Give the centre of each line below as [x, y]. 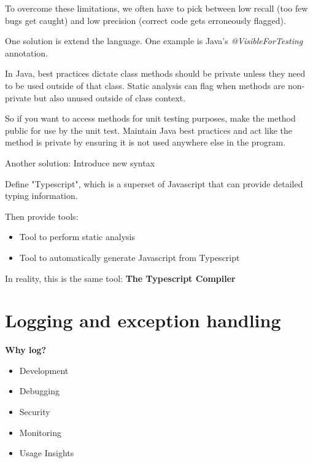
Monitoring [40, 432]
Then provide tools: [42, 216]
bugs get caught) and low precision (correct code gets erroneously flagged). [145, 20]
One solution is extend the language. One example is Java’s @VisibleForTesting [154, 41]
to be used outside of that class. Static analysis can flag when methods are [145, 85]
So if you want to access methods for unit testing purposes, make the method [150, 118]
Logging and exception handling [143, 320]
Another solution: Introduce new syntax [80, 162]
